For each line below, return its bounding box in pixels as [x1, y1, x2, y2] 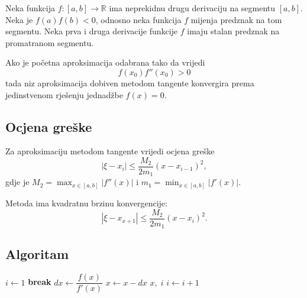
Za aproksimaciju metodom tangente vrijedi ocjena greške [5, 145, 215, 157]
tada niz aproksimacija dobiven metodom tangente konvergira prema [5, 76, 254, 89]
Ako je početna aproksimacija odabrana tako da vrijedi [5, 56, 205, 69]
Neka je [5, 13, 33, 25]
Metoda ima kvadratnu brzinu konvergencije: [5, 196, 167, 209]
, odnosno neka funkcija [95, 13, 182, 25]
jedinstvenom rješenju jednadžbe [5, 88, 123, 101]
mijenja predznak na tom [190, 13, 282, 25]
